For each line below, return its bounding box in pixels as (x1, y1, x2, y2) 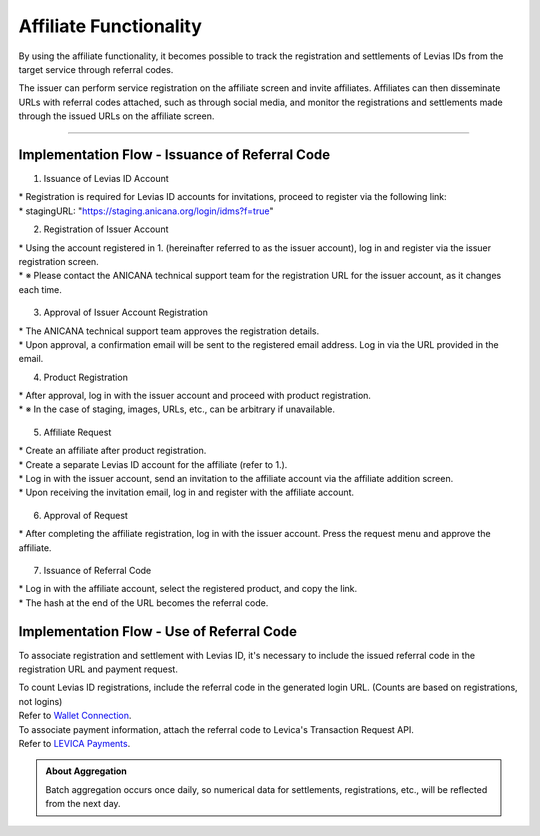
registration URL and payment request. (18, 663, 179, 675)
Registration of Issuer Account (43, 223, 169, 235)
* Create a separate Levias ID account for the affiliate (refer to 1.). (18, 458, 288, 470)
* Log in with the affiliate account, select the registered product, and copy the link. (18, 583, 358, 595)
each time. (18, 283, 62, 295)
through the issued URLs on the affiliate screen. (18, 110, 215, 122)
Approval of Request (43, 509, 129, 521)
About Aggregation (45, 765, 127, 777)
